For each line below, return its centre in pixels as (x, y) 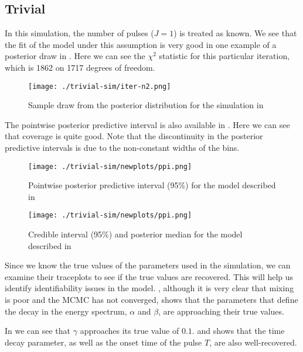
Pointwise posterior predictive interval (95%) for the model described (152, 185)
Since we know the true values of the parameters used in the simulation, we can (148, 265)
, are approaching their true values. (221, 311)
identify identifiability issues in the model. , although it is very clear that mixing (149, 288)
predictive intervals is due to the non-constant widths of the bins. (122, 148)
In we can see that (38, 331)
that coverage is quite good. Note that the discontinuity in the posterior (134, 136)
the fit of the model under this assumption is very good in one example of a (141, 44)
